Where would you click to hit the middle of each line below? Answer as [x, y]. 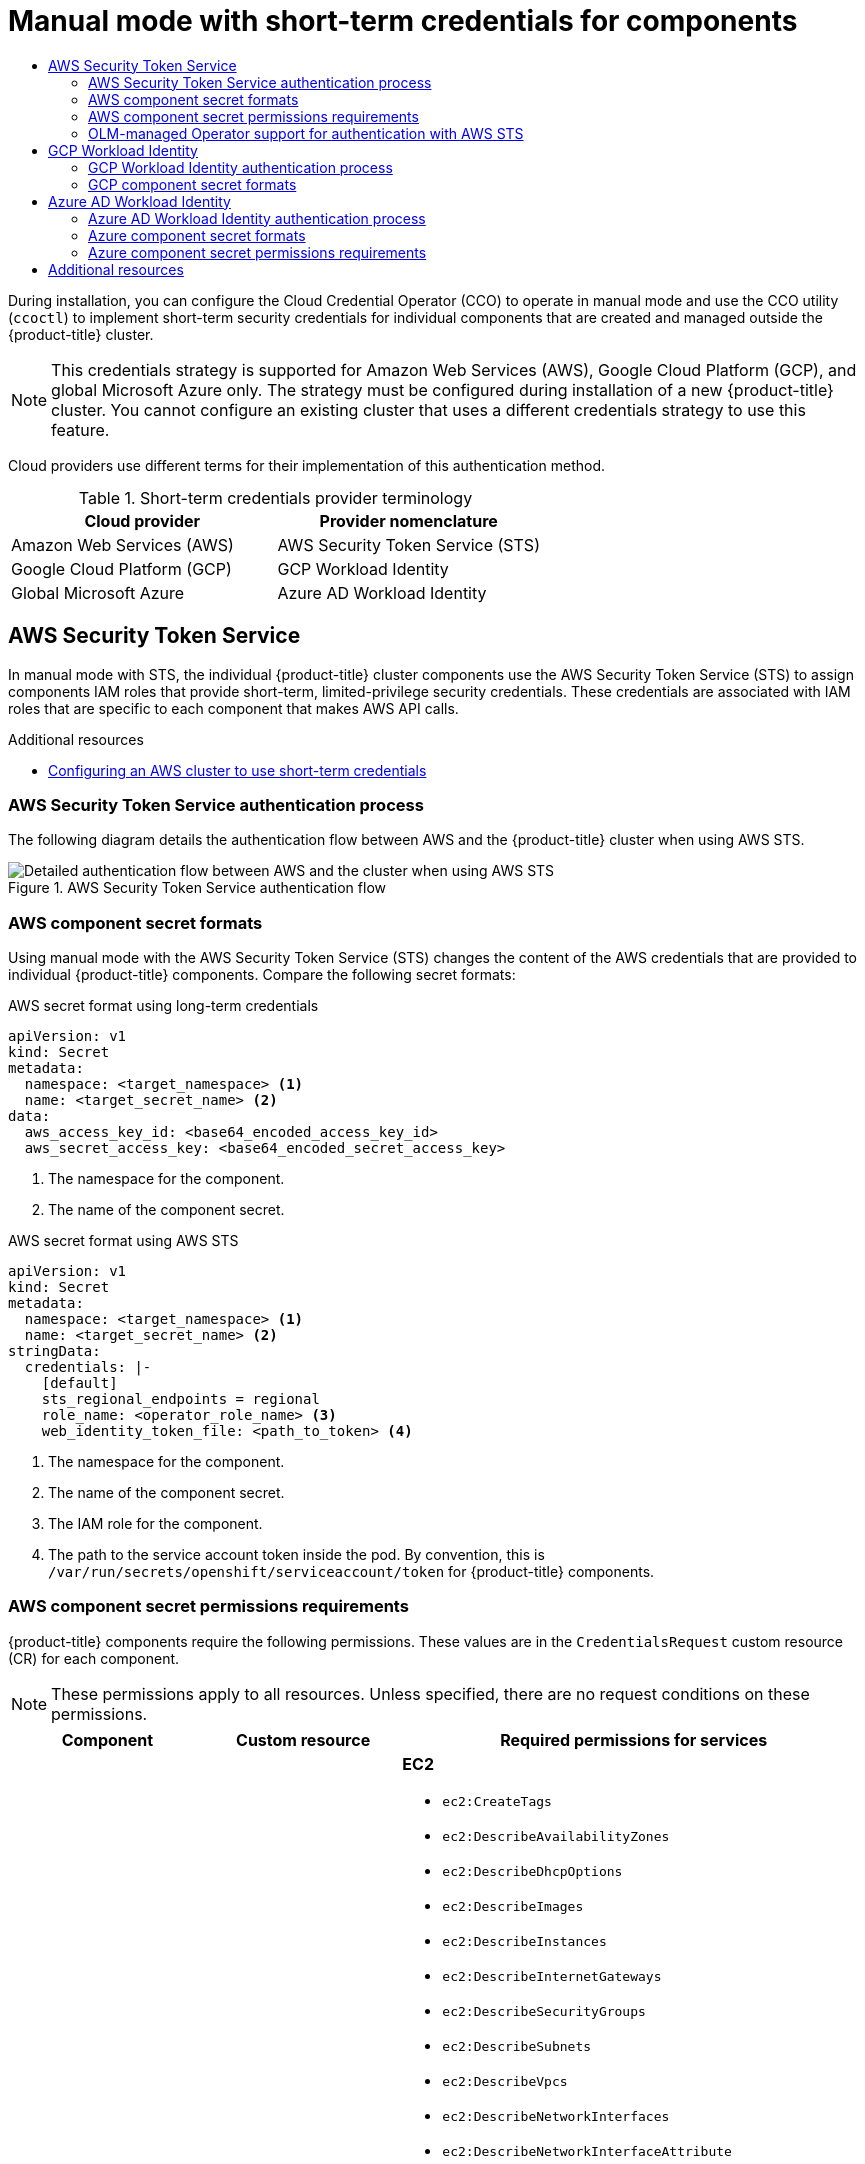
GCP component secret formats [192, 184]
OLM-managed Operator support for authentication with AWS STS [306, 133]
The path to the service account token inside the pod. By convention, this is [296, 1555]
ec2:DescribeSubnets [517, 2046]
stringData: [54, 1351]
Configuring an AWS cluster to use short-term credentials [237, 770]
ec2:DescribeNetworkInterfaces [556, 2116]
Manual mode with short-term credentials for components [403, 21]
